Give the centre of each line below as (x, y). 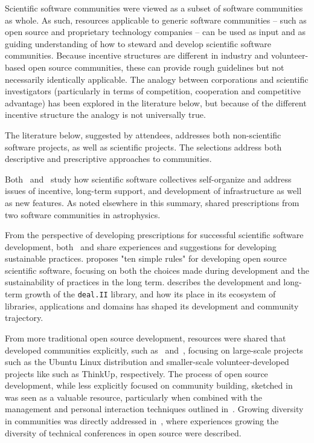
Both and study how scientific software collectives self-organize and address (148, 179)
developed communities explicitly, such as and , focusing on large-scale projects (154, 350)
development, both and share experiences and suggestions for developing (141, 246)
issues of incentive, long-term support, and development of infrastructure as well (153, 191)
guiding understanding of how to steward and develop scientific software (138, 43)
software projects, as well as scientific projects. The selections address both (143, 147)
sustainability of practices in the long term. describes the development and (143, 282)
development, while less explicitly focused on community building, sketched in (149, 385)
